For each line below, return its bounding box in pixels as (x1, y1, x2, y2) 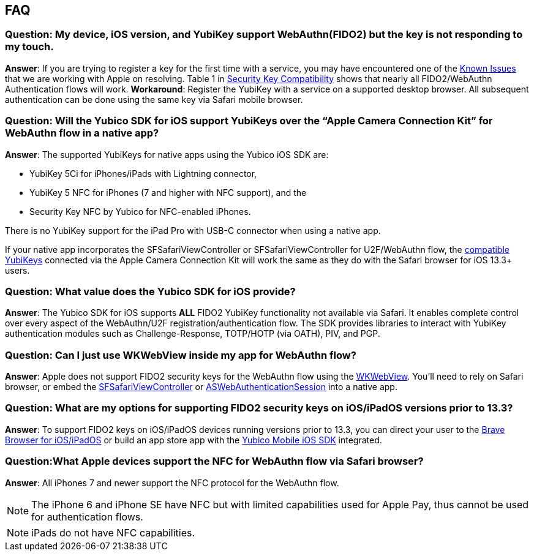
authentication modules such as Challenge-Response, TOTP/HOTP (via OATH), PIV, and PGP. (5, 328, 380, 339)
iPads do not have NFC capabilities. (31, 526, 195, 539)
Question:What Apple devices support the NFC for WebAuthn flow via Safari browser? (5, 455, 424, 468)
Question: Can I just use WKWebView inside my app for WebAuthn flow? (5, 348, 356, 361)
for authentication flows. (31, 510, 143, 523)
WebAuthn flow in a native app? (5, 127, 159, 140)
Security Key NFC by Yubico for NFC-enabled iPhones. (29, 206, 251, 217)
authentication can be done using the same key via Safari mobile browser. (5, 94, 303, 105)
